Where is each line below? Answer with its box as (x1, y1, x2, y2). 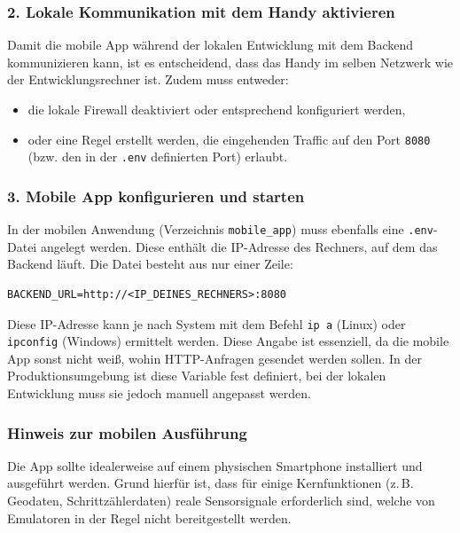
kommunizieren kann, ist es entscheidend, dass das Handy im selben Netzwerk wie (7, 52, 454, 71)
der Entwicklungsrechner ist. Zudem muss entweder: (7, 70, 289, 89)
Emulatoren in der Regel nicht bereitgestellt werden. (7, 508, 292, 527)
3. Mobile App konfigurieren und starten (7, 184, 305, 207)
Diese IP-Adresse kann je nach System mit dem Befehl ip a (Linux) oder (7, 314, 406, 333)
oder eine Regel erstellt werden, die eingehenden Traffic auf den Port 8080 (27, 129, 431, 148)
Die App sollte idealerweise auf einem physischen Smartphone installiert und (7, 456, 423, 474)
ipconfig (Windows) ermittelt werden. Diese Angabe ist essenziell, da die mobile (7, 332, 449, 350)
